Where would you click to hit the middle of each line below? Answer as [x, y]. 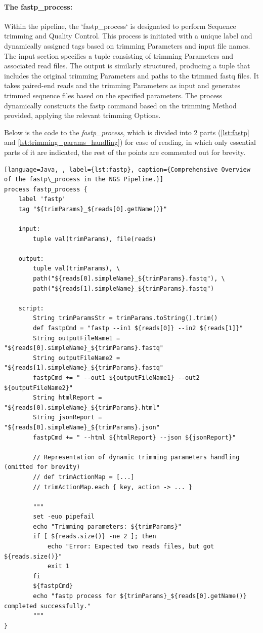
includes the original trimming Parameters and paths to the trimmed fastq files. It [132, 75]
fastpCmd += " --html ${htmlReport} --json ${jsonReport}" [135, 437]
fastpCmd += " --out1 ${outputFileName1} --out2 [116, 378]
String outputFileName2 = [77, 358]
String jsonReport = [68, 418]
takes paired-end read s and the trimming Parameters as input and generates [122, 85]
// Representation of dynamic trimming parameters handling [136, 457]
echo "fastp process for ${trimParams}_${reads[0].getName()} [140, 596]
